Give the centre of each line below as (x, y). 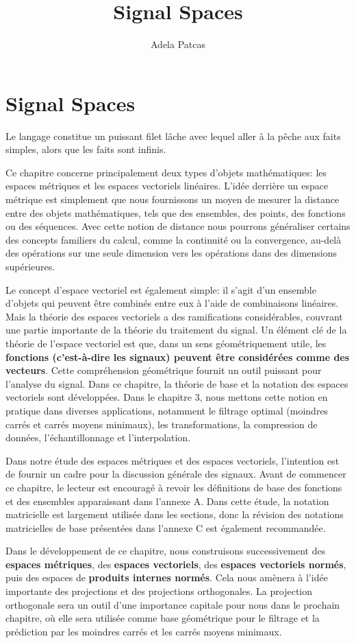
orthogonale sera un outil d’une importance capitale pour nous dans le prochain (173, 604)
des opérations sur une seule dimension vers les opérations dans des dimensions (171, 253)
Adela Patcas (178, 44)
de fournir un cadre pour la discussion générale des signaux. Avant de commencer (176, 474)
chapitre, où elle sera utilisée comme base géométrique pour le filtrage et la (163, 618)
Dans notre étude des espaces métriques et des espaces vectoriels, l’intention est (173, 460)
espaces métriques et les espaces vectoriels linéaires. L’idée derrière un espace (167, 186)
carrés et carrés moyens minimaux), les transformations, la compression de (162, 424)
